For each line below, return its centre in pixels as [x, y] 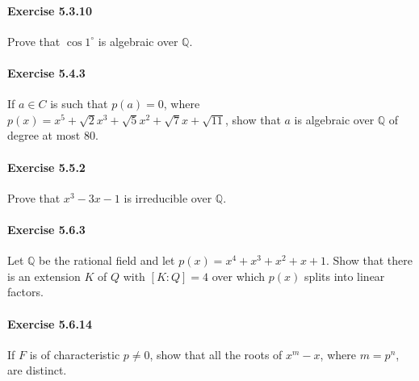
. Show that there [370, 260]
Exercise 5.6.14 [50, 323]
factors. [25, 292]
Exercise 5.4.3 [46, 72]
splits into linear [344, 276]
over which [239, 276]
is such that [79, 104]
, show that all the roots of [216, 354]
